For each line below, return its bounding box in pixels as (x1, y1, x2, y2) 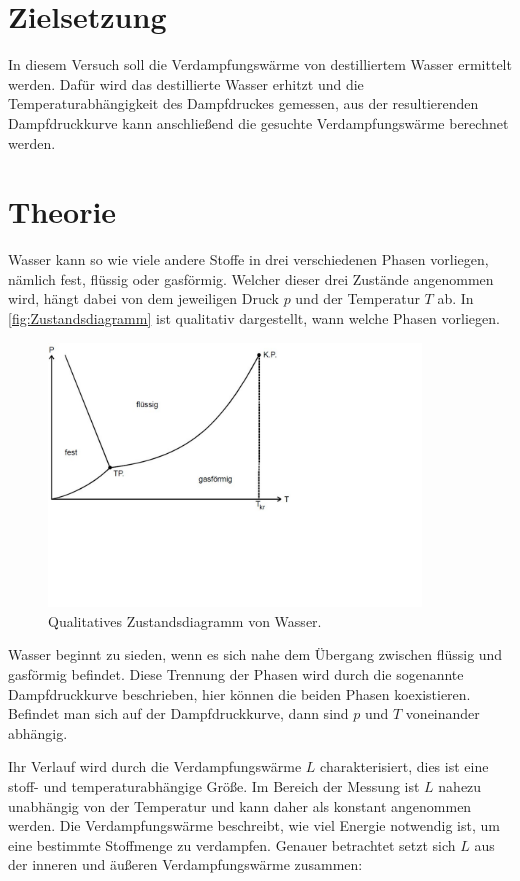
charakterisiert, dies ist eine (320, 756, 489, 777)
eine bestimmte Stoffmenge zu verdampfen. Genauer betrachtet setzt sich (8, 834, 456, 855)
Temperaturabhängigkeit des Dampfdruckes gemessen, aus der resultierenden (8, 93, 479, 114)
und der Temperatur (295, 288, 420, 309)
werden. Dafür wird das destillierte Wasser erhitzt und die (8, 73, 364, 94)
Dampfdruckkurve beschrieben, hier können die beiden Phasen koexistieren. (8, 683, 471, 704)
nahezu (438, 775, 482, 796)
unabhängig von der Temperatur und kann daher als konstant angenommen (8, 795, 472, 816)
